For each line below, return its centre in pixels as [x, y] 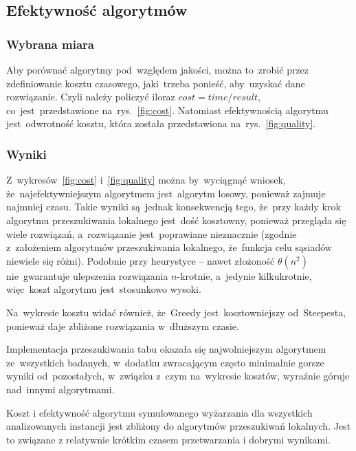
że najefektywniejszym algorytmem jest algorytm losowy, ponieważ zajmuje [166, 193]
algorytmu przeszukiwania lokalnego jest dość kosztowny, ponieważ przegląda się [176, 220]
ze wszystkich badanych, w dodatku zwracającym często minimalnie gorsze [165, 362]
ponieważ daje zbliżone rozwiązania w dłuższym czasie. [123, 326]
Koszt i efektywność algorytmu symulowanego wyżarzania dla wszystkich [159, 412]
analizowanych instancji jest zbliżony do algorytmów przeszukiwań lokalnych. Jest [179, 426]
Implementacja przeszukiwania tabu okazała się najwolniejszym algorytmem [166, 349]
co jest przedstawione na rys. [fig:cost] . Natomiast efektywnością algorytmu [167, 110]
